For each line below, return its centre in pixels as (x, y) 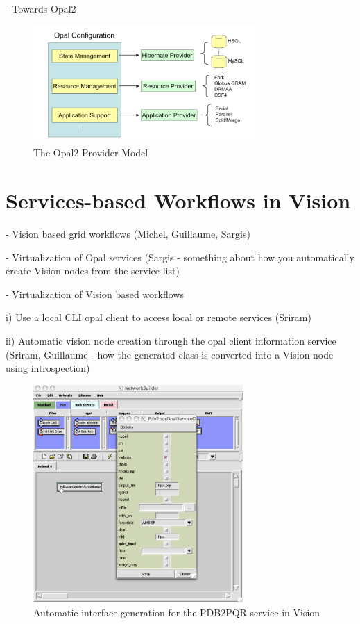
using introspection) (48, 368)
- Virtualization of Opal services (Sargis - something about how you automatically (180, 257)
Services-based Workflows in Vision (178, 200)
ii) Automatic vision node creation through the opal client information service (171, 340)
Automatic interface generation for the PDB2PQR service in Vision (177, 613)
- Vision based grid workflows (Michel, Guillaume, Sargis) (128, 233)
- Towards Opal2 (41, 8)
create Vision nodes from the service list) (93, 271)
